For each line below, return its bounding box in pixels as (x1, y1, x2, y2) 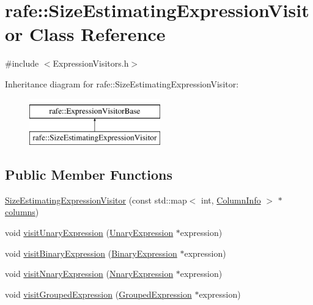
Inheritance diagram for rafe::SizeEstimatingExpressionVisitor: (5, 77, 239, 90)
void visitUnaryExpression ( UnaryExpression (5, 226, 174, 239)
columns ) (5, 205, 39, 218)
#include (5, 57, 39, 70)
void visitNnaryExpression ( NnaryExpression (5, 267, 174, 280)
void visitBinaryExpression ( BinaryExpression (5, 246, 177, 259)
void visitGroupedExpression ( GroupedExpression (5, 287, 192, 300)
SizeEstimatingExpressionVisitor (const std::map (5, 193, 187, 206)
